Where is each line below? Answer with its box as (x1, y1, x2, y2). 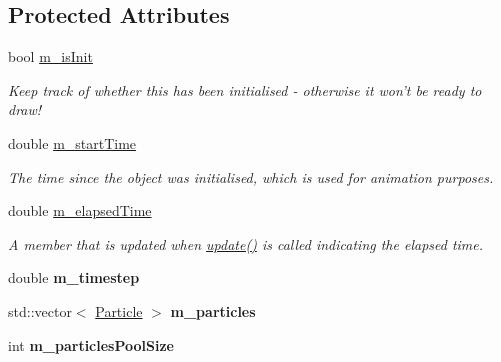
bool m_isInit (8, 46, 93, 67)
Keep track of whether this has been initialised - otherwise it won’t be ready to (8, 79, 482, 100)
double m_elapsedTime (8, 200, 152, 221)
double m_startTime (8, 132, 137, 153)
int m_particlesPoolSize (8, 334, 174, 355)
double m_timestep (8, 267, 140, 288)
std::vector (8, 300, 72, 321)
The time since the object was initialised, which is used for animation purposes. (8, 166, 494, 187)
